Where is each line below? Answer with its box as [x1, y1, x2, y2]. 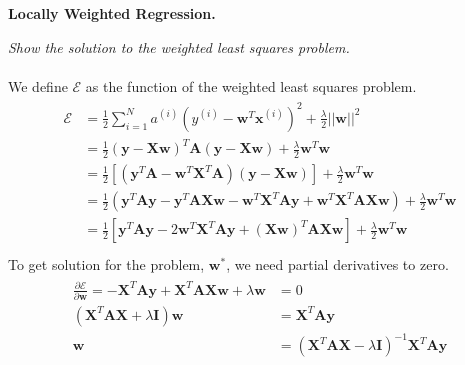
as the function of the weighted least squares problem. [85, 75, 417, 96]
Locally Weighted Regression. [8, 3, 216, 23]
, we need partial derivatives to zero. [226, 254, 449, 275]
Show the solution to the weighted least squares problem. [8, 36, 350, 57]
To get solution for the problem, [8, 254, 205, 275]
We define [8, 75, 68, 96]
